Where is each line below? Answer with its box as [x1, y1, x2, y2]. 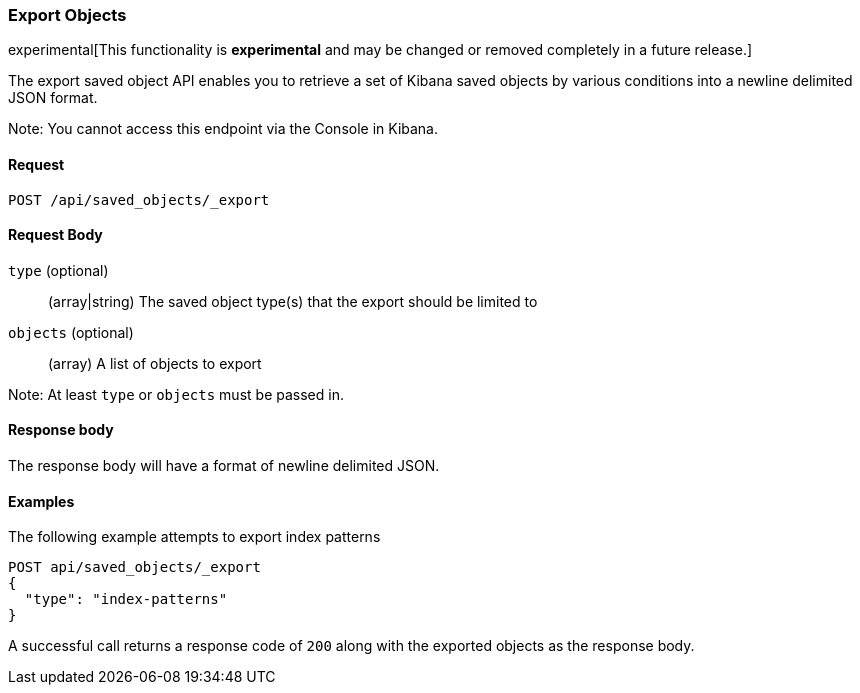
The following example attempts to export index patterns [8, 528, 381, 546]
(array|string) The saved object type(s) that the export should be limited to [48, 292, 538, 310]
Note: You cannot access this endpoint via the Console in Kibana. [8, 120, 439, 138]
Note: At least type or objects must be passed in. [8, 385, 344, 403]
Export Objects [8, 5, 127, 25]
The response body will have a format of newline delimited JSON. [8, 457, 440, 475]
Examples [8, 492, 75, 510]
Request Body [8, 226, 103, 244]
